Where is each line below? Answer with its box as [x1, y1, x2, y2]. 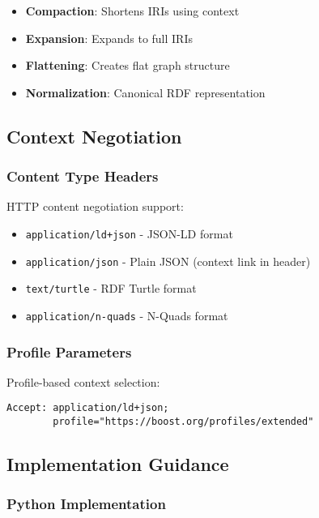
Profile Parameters [6, 341, 132, 362]
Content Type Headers [6, 166, 159, 186]
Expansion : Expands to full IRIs [25, 29, 193, 46]
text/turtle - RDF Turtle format [25, 280, 197, 297]
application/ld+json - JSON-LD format [25, 225, 233, 242]
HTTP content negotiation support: [6, 198, 184, 215]
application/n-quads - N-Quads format [25, 306, 228, 323]
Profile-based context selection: [6, 373, 160, 390]
